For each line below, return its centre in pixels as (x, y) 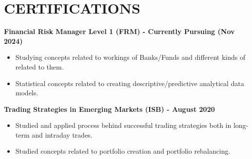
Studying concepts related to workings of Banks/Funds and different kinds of (130, 57)
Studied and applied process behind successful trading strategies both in (123, 125)
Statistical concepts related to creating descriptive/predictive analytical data (130, 83)
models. (27, 93)
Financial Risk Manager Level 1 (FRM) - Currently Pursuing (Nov (119, 31)
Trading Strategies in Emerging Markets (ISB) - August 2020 (109, 109)
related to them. (39, 66)
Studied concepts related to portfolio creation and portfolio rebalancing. (123, 151)
